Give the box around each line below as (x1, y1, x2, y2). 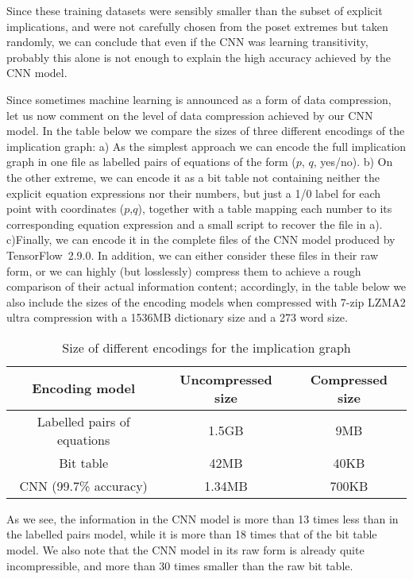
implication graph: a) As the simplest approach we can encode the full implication (6, 137, 407, 154)
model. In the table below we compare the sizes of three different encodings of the (6, 122, 405, 139)
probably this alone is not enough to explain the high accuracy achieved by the (6, 48, 392, 65)
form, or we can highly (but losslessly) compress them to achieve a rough (6, 262, 361, 279)
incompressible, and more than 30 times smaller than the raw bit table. (6, 557, 353, 573)
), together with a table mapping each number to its (137, 200, 392, 217)
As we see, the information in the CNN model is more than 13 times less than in (6, 510, 399, 527)
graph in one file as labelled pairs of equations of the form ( (6, 153, 296, 170)
